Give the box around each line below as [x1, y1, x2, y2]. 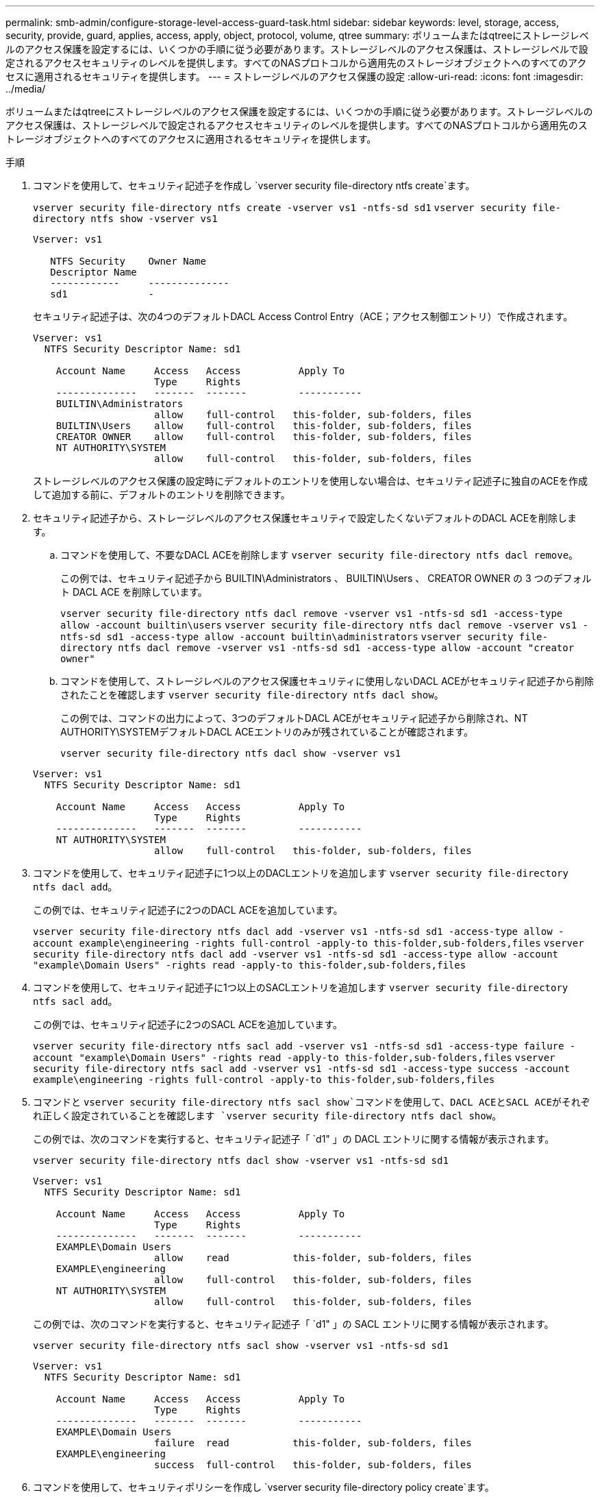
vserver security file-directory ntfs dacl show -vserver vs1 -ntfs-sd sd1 [33, 1155, 449, 1166]
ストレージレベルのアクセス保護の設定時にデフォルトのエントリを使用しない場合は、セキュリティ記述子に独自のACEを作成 [33, 475, 588, 487]
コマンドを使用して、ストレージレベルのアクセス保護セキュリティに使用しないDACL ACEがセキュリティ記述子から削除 [60, 675, 594, 687]
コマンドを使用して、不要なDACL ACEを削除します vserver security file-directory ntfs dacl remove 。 [60, 549, 579, 561]
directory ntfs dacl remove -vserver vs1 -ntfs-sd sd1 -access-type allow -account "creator [60, 642, 575, 653]
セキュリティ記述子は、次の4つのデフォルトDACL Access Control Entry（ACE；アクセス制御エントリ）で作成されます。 [33, 311, 573, 322]
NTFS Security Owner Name [50, 256, 206, 267]
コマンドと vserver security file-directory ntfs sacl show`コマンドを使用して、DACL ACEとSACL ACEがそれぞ [33, 1096, 590, 1108]
